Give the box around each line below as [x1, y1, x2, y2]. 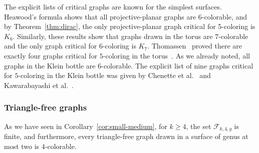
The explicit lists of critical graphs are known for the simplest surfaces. [4, 1, 222, 11]
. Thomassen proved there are [147, 40, 242, 51]
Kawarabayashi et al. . [4, 79, 74, 90]
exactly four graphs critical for [4, 50, 98, 60]
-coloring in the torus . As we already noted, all [103, 50, 250, 60]
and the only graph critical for [4, 40, 97, 51]
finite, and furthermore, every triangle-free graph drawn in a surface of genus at [4, 131, 248, 141]
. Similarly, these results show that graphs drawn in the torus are [13, 30, 213, 41]
